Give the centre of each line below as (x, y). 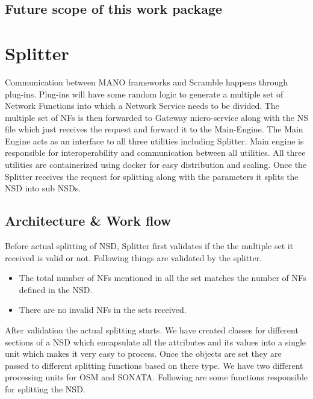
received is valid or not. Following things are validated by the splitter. (134, 257)
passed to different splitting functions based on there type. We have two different (154, 365)
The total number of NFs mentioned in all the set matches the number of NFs (163, 278)
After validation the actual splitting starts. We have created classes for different (152, 330)
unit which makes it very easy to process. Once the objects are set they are (143, 354)
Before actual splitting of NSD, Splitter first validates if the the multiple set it (149, 246)
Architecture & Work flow (88, 221)
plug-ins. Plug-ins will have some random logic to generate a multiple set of (144, 94)
